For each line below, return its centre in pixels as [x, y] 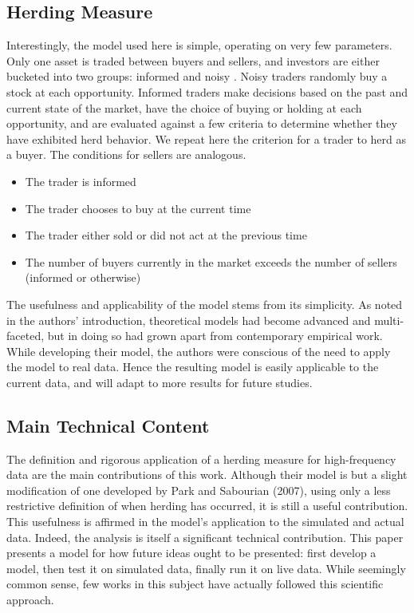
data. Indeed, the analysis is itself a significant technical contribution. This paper [205, 537]
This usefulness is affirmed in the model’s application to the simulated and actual [205, 522]
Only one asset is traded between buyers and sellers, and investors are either [193, 60]
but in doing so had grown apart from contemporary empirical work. [215, 336]
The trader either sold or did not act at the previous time [166, 235]
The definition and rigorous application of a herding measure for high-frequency [201, 459]
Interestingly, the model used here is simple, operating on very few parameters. [199, 45]
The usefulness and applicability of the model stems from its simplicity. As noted [205, 304]
